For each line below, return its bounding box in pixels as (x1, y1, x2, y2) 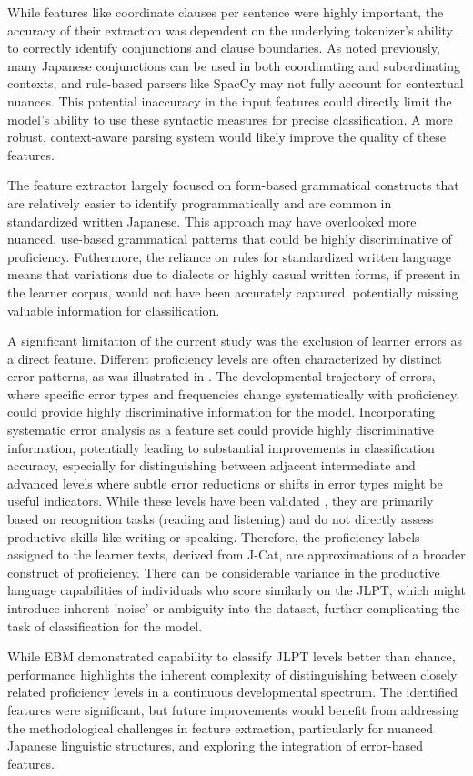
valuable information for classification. (7, 300, 220, 319)
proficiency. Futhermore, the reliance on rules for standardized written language (7, 247, 451, 266)
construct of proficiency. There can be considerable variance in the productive (7, 562, 440, 581)
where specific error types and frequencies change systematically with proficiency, (7, 384, 460, 403)
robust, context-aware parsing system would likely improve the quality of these (7, 127, 446, 146)
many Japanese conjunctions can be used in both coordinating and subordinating (7, 55, 461, 75)
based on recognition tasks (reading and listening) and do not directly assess (7, 509, 434, 529)
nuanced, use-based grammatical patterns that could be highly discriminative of (7, 229, 452, 248)
